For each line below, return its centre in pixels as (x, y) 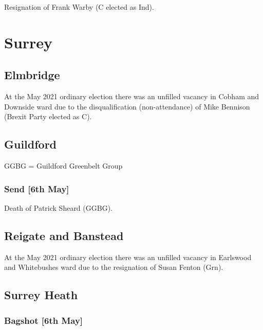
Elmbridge (32, 75)
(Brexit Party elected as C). (48, 116)
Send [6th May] (37, 188)
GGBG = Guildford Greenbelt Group (63, 166)
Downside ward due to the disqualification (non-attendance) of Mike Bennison (127, 106)
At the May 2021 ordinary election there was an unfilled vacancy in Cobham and (132, 96)
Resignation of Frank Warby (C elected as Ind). (79, 7)
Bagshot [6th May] (44, 320)
